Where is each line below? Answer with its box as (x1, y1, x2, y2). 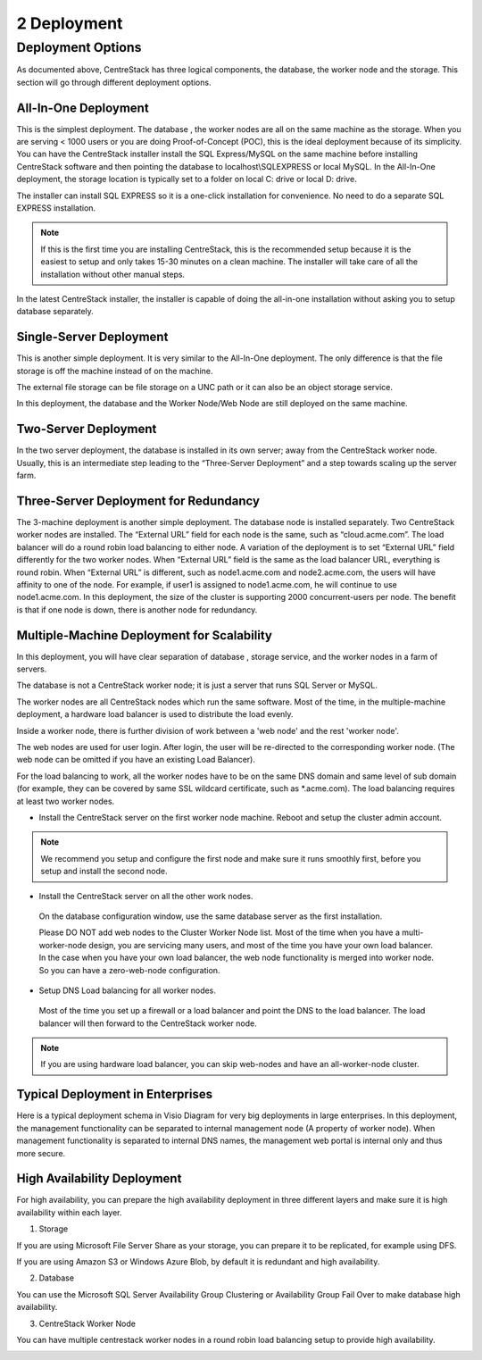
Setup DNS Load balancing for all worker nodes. (38, 985, 216, 996)
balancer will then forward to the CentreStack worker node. (38, 1018, 258, 1029)
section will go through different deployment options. (16, 77, 212, 88)
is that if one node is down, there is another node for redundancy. (16, 604, 258, 615)
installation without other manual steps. (40, 269, 186, 280)
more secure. (16, 1147, 66, 1158)
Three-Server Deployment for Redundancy (16, 493, 261, 508)
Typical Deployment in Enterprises (16, 1087, 213, 1102)
